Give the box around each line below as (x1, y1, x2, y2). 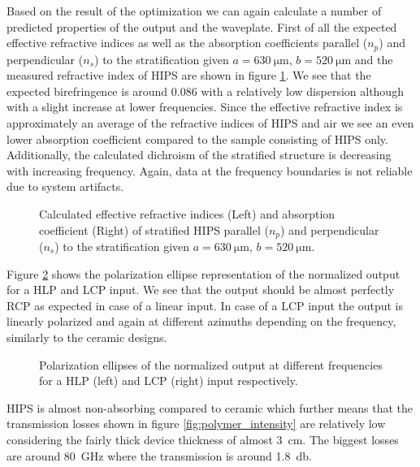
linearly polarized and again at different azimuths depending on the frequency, (6, 313, 396, 330)
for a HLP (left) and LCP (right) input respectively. (39, 372, 298, 389)
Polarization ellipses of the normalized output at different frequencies (39, 356, 383, 373)
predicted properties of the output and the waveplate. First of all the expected (6, 18, 397, 35)
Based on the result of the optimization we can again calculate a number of (6, 2, 382, 19)
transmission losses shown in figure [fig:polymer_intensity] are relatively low (6, 415, 386, 432)
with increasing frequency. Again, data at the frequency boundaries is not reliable (6, 162, 413, 179)
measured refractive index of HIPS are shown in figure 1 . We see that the (6, 67, 371, 84)
